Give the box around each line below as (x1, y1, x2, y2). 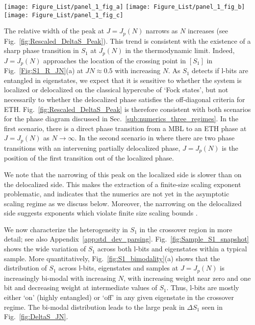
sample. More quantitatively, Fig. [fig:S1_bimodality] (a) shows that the (4, 253, 220, 263)
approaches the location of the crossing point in (43, 55, 186, 65)
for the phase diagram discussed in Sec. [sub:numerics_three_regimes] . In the (4, 113, 238, 124)
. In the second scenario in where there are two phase (75, 133, 235, 143)
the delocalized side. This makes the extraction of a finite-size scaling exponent (4, 179, 241, 189)
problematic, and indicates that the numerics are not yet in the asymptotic (4, 189, 229, 199)
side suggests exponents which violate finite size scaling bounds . (4, 208, 198, 218)
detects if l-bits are (192, 65, 248, 76)
